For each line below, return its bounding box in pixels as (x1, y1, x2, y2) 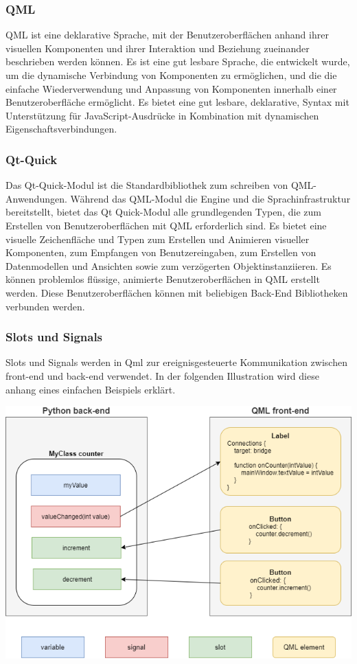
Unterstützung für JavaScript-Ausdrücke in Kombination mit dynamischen (5, 108, 319, 122)
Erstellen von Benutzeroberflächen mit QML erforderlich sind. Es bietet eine (5, 218, 327, 232)
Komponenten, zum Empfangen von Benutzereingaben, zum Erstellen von (5, 245, 316, 260)
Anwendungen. (5, 191, 67, 205)
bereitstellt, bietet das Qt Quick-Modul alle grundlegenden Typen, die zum (5, 205, 321, 219)
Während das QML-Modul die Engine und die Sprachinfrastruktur (70, 191, 351, 205)
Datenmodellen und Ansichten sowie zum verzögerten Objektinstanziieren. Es (5, 258, 332, 273)
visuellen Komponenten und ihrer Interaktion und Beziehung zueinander (5, 41, 310, 55)
